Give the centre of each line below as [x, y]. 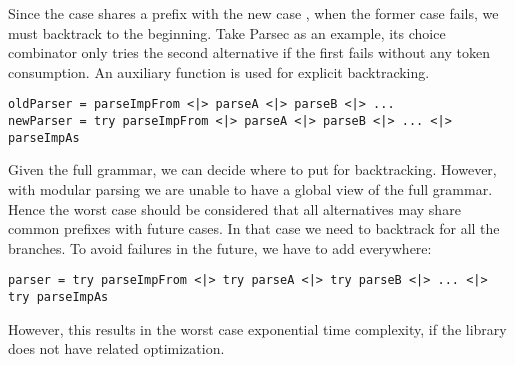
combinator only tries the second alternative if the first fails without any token [249, 52]
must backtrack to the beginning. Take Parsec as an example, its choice [227, 32]
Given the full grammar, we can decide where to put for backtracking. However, [252, 169]
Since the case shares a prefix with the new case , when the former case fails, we [253, 13]
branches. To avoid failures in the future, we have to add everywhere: [220, 247]
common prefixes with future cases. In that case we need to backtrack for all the [254, 228]
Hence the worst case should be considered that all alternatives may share [234, 208]
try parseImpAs [58, 296]
